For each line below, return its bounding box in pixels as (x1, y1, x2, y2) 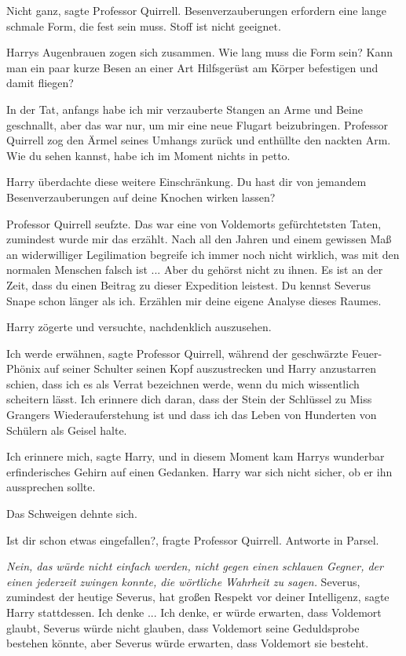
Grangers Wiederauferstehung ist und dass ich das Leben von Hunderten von (6, 406, 377, 423)
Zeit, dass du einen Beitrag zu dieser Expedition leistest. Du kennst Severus (6, 276, 371, 293)
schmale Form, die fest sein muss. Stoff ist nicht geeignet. (6, 17, 281, 34)
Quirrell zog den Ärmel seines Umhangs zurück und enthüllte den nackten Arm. (6, 132, 391, 148)
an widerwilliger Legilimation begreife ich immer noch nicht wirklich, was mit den (6, 246, 400, 262)
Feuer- (351, 344, 382, 361)
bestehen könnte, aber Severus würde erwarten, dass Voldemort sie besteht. (6, 635, 369, 651)
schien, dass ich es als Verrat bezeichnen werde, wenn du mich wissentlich (6, 375, 360, 392)
